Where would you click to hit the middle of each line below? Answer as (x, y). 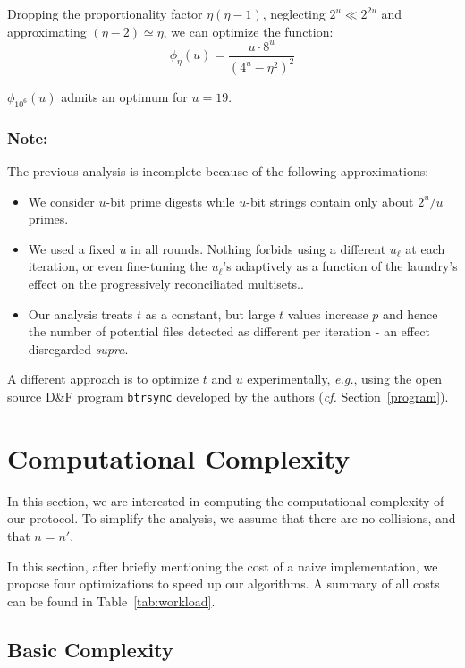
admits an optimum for (124, 97)
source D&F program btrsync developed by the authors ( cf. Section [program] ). (228, 397)
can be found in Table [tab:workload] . (111, 600)
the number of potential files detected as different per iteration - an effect (229, 331)
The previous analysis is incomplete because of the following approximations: (218, 171)
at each (425, 248)
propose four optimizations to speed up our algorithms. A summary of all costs (224, 583)
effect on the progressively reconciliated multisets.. (166, 284)
